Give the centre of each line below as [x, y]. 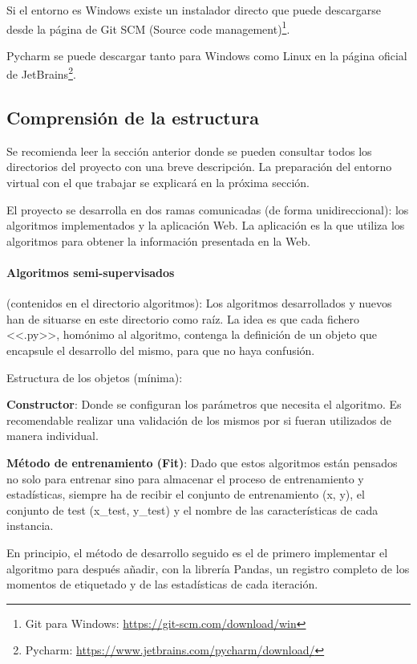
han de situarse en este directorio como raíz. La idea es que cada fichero [183, 318]
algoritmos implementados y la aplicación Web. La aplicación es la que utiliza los [206, 225]
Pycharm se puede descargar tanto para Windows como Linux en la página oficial [207, 55]
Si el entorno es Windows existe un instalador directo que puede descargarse [194, 10]
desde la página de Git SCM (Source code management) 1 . [148, 27]
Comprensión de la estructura [133, 118]
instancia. [30, 525]
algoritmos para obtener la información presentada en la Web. [159, 240]
